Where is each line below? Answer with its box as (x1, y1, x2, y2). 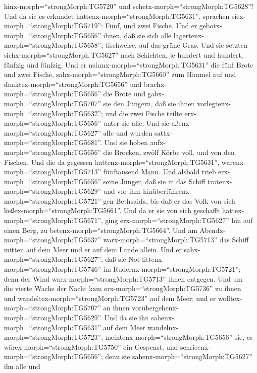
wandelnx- (148, 322, 179, 332)
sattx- (154, 127, 172, 138)
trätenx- (207, 176, 232, 186)
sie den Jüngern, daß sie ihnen (103, 98, 195, 108)
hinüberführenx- (143, 186, 192, 196)
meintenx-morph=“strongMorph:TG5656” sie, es (105, 332, 253, 342)
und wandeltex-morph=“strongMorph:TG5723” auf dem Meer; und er (4, 293, 216, 303)
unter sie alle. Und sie (103, 118, 169, 128)
